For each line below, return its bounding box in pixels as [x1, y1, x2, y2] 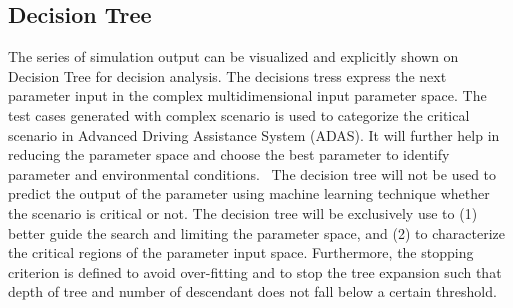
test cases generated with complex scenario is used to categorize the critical [8, 104, 470, 125]
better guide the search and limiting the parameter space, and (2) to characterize [8, 222, 505, 243]
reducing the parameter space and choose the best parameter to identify [8, 144, 450, 165]
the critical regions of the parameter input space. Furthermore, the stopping [8, 242, 474, 263]
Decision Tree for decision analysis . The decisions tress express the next [8, 65, 447, 86]
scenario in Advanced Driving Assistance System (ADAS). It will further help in [8, 124, 500, 145]
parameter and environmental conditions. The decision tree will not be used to [8, 163, 497, 184]
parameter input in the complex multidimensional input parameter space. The [8, 85, 487, 106]
